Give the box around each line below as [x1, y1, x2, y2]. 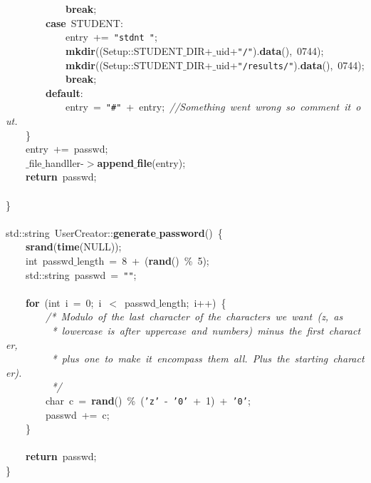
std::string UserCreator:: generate [6, 225, 156, 240]
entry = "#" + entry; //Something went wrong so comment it [65, 99, 351, 114]
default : [46, 85, 83, 100]
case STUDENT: [46, 15, 123, 30]
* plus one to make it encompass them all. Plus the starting [51, 351, 328, 366]
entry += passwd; [25, 141, 108, 156]
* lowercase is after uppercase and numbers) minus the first [51, 322, 324, 337]
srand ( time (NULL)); [26, 239, 122, 254]
